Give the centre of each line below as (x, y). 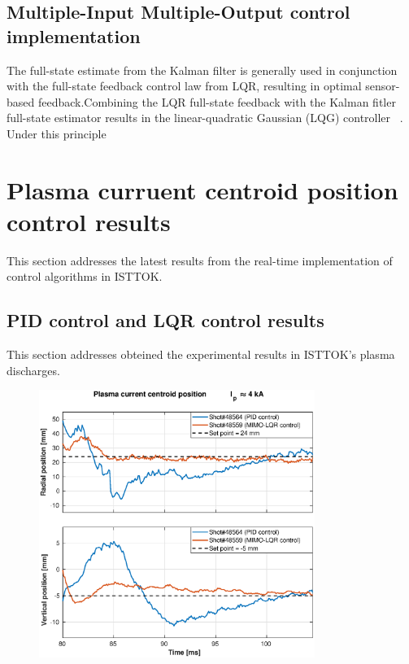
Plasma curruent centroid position (202, 189)
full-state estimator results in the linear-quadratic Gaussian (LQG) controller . (205, 118)
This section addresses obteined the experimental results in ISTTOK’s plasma (201, 354)
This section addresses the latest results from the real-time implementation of (200, 260)
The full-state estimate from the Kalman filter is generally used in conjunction (202, 70)
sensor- (383, 86)
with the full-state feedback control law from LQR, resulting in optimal (184, 86)
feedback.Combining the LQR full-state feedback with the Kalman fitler (217, 101)
